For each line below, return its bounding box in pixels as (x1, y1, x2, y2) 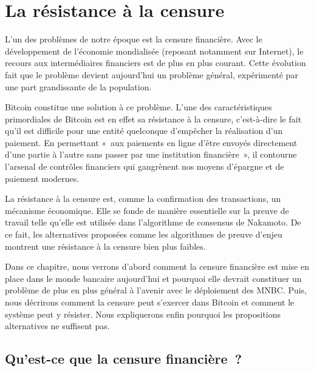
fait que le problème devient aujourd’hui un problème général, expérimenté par (5, 68, 298, 81)
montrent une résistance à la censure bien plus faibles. (5, 239, 206, 252)
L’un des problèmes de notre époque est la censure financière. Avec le (5, 33, 262, 45)
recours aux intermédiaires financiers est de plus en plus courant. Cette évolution (5, 56, 306, 69)
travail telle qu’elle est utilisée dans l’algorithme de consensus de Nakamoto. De (5, 216, 301, 229)
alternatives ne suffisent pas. (5, 319, 110, 332)
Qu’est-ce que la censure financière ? (5, 349, 242, 368)
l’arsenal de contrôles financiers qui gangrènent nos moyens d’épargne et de (5, 160, 284, 173)
